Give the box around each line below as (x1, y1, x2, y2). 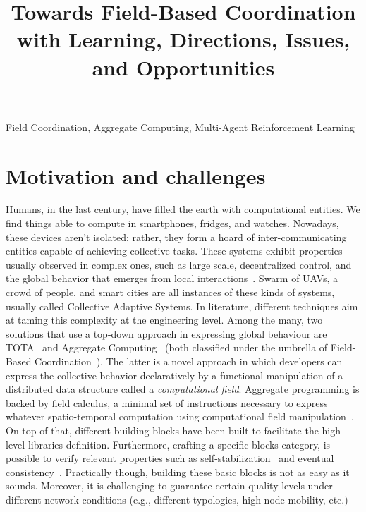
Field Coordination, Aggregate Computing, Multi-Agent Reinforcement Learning (6, 119, 355, 134)
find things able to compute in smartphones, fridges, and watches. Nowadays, (6, 216, 339, 231)
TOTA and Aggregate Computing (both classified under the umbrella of (6, 340, 328, 355)
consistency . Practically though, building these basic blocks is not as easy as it (6, 464, 350, 479)
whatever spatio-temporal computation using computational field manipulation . (6, 409, 354, 424)
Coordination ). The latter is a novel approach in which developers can (35, 354, 343, 368)
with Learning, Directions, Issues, (16, 25, 350, 54)
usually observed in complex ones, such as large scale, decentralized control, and (6, 257, 352, 272)
